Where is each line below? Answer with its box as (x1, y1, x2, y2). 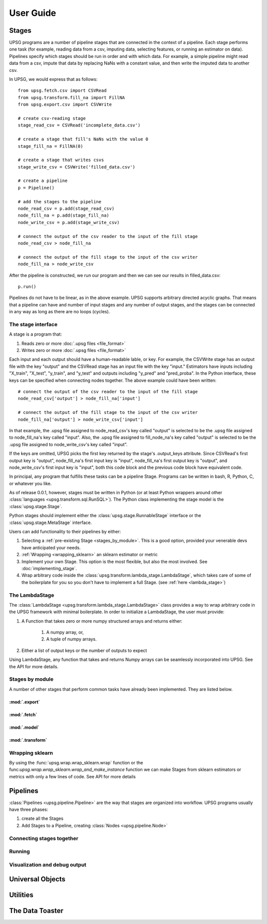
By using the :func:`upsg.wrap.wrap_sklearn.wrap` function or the (9, 759, 143, 765)
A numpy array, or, (46, 630, 84, 635)
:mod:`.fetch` (9, 711, 37, 717)
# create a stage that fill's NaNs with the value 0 (18, 136, 148, 142)
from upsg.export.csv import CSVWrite (18, 102, 112, 108)
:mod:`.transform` (9, 737, 47, 743)
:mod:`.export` (9, 699, 41, 705)
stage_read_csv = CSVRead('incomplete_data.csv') (18, 122, 141, 128)
